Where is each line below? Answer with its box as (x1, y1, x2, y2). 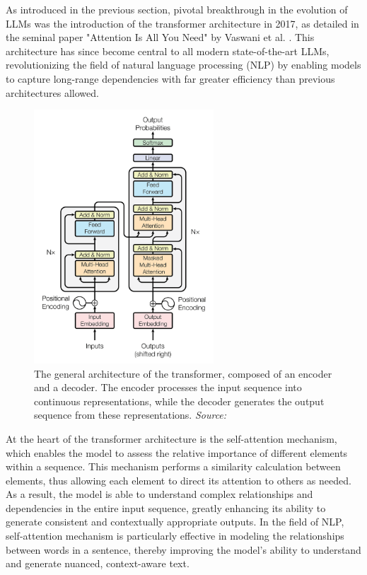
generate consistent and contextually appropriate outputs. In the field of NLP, (6, 514, 344, 529)
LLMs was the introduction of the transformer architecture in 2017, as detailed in (6, 16, 359, 30)
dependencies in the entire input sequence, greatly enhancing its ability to (6, 500, 326, 515)
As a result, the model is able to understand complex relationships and (6, 487, 313, 501)
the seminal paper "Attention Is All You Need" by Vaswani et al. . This (6, 30, 315, 45)
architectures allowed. (6, 85, 99, 100)
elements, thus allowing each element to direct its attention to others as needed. (6, 472, 351, 487)
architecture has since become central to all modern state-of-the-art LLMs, (6, 43, 330, 58)
